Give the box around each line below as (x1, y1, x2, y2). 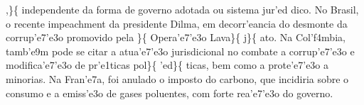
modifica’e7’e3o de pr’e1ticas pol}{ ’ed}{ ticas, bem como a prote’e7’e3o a (6, 57, 329, 72)
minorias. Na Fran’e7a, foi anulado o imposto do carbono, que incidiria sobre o (6, 71, 349, 86)
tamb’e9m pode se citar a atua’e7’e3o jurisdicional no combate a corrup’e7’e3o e (6, 43, 355, 58)
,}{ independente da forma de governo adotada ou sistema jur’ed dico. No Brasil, (6, 2, 359, 16)
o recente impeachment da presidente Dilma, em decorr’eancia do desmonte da (6, 16, 348, 31)
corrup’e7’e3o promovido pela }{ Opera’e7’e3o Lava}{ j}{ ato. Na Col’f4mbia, (6, 30, 346, 45)
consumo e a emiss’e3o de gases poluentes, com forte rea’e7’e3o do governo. (6, 85, 333, 100)
